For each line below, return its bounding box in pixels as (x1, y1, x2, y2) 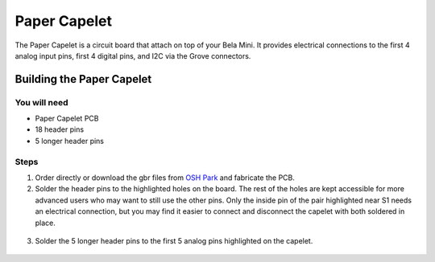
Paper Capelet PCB (35, 113, 99, 124)
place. (35, 218, 56, 227)
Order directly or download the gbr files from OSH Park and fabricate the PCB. (35, 173, 296, 182)
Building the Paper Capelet (14, 72, 152, 86)
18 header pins (35, 125, 85, 134)
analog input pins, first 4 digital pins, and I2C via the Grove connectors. (14, 51, 251, 60)
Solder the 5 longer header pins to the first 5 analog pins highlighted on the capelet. (35, 235, 313, 245)
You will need (14, 96, 68, 108)
